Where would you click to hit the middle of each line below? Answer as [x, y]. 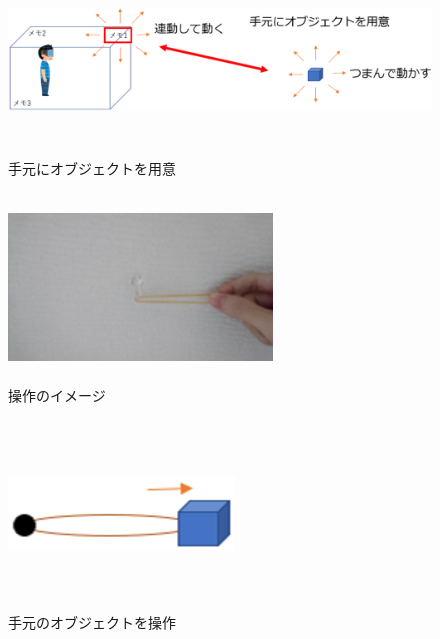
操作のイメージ [57, 394]
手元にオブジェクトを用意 [92, 167]
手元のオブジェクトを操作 [92, 621]
